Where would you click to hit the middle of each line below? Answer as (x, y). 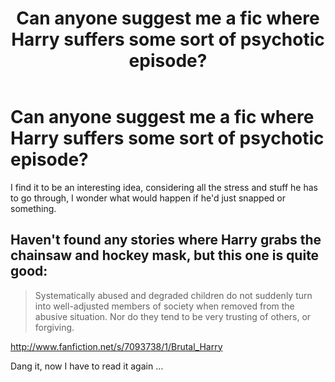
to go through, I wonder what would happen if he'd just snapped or (148, 198)
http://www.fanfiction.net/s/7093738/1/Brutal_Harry (116, 346)
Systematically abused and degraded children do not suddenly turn (173, 295)
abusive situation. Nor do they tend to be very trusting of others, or (173, 316)
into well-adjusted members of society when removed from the (164, 306)
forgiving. (54, 327)
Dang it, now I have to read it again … (87, 366)
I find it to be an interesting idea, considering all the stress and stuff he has (164, 187)
